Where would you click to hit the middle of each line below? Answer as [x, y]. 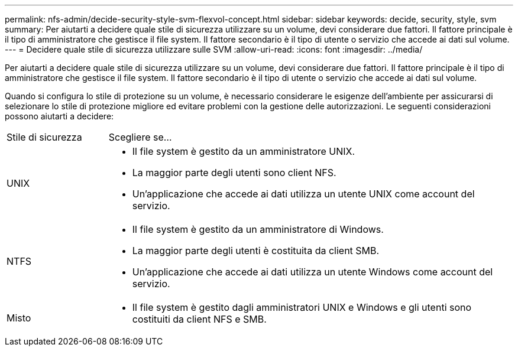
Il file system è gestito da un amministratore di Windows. [258, 229]
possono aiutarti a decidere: [59, 116]
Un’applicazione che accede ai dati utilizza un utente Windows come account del [313, 272]
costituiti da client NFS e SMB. [199, 319]
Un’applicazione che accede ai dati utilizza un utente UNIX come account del [303, 194]
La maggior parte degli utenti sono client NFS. [234, 173]
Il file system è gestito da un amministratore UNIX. [244, 151]
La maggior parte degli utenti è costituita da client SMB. [256, 251]
